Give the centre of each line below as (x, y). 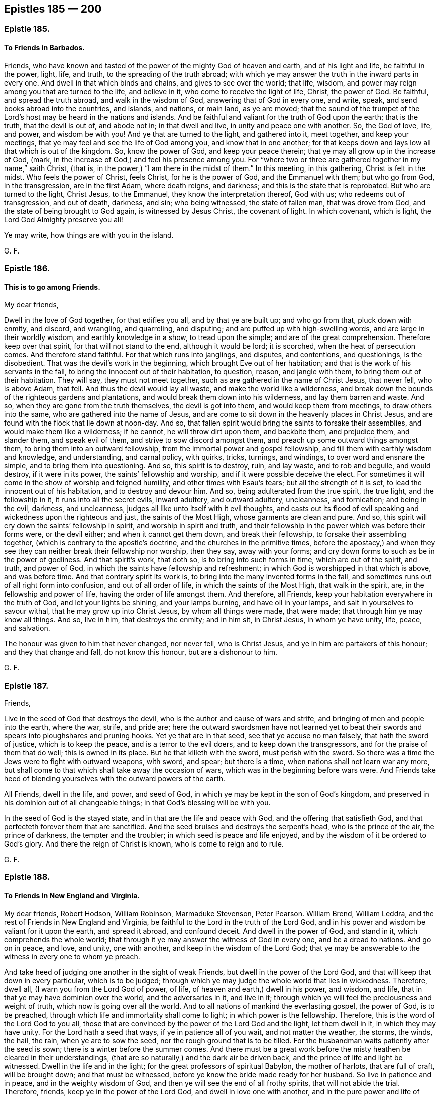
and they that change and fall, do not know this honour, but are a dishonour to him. (141, 652)
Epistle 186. (27, 268)
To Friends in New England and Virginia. (72, 895)
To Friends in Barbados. (44, 48)
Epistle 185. (27, 29)
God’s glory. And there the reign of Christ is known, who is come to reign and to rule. (144, 843)
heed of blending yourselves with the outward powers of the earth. (115, 778)
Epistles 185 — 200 (53, 9)
